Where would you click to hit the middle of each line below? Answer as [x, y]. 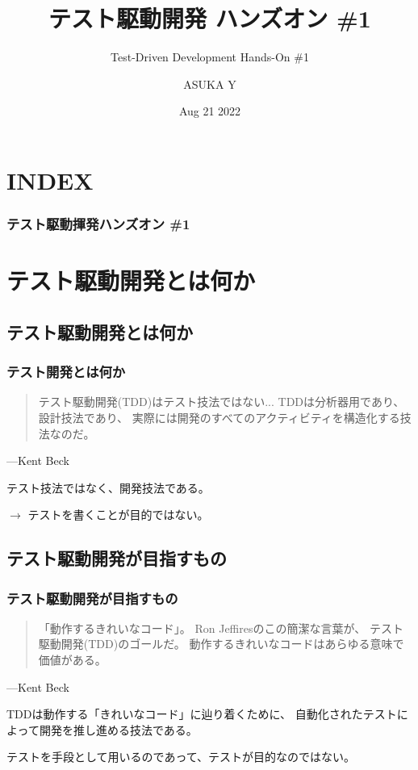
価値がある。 [72, 660]
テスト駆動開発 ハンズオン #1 [210, 18]
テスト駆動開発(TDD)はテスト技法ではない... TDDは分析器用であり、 [222, 402]
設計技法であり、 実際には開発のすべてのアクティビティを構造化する [219, 417]
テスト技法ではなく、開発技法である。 [108, 487]
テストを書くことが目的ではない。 [118, 515]
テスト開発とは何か [66, 372]
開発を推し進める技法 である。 [118, 729]
